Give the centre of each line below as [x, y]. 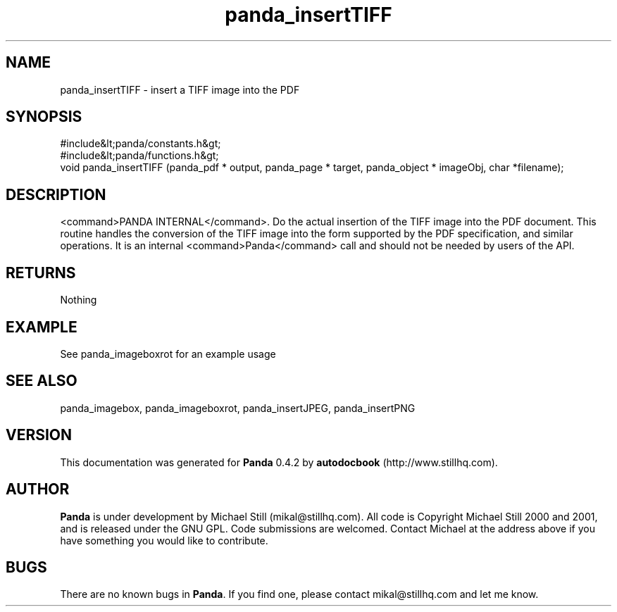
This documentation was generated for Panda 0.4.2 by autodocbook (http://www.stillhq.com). [279, 462]
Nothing [79, 300]
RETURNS [41, 273]
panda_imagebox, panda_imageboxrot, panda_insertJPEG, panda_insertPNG [238, 408]
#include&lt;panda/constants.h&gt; [141, 144]
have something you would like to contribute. [164, 540]
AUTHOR [38, 489]
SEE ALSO [42, 381]
